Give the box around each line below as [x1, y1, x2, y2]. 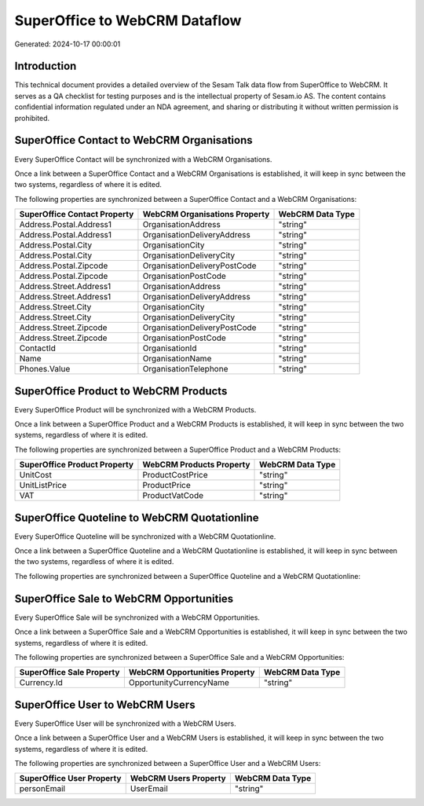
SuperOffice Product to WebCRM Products [14, 384, 228, 398]
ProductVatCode [142, 490, 204, 501]
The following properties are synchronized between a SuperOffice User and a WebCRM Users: [14, 759, 321, 768]
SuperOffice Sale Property [19, 667, 120, 678]
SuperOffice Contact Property [19, 209, 134, 220]
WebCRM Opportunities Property [128, 667, 255, 678]
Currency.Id [19, 677, 63, 688]
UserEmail [130, 783, 168, 794]
